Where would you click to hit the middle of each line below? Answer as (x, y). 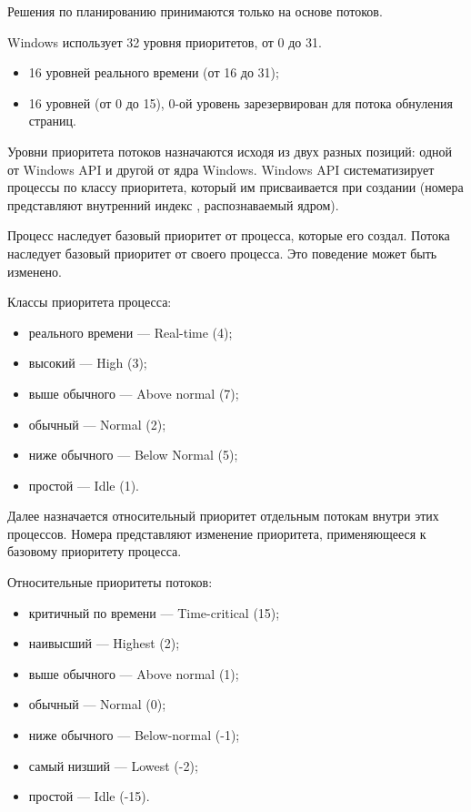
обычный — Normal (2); (97, 424)
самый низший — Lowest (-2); (113, 765)
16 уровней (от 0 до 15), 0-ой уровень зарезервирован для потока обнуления (241, 102)
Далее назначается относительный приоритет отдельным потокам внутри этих (223, 516)
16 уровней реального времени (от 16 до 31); (154, 72)
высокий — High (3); (88, 363)
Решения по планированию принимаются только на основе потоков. (195, 11)
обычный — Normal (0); (97, 704)
